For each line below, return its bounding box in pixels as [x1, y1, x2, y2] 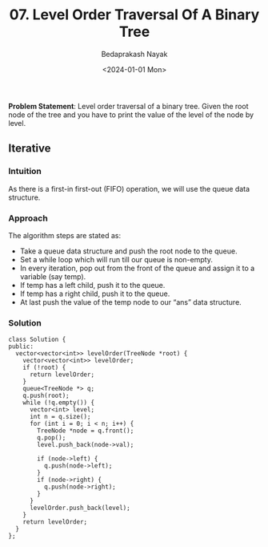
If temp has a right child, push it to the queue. [19, 289, 170, 298]
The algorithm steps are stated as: [8, 230, 122, 240]
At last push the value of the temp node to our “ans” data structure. [19, 297, 242, 306]
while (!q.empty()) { [22, 399, 94, 407]
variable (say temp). [19, 271, 86, 282]
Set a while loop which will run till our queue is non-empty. [19, 254, 214, 264]
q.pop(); [37, 434, 66, 442]
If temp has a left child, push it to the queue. [19, 280, 166, 290]
